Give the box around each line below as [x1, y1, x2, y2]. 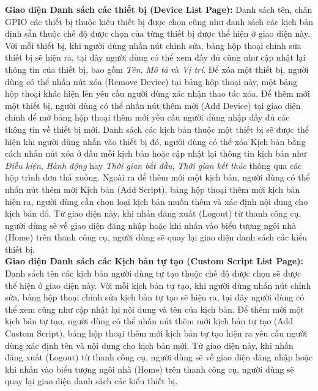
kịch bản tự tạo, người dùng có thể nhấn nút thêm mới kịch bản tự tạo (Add [5, 315, 293, 327]
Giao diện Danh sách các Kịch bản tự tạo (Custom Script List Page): [5, 255, 303, 267]
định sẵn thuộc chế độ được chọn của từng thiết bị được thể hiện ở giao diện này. [5, 27, 311, 40]
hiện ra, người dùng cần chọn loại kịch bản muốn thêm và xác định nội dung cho [5, 195, 308, 207]
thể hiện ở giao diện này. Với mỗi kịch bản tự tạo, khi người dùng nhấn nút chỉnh [5, 278, 311, 291]
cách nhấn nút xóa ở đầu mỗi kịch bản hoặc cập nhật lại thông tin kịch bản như [5, 147, 306, 160]
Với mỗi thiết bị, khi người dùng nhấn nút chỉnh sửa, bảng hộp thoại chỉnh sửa [5, 39, 301, 51]
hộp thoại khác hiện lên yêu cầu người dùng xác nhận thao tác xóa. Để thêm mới [5, 87, 310, 100]
